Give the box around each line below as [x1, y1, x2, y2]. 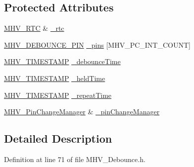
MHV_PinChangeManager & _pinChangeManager [4, 106, 160, 117]
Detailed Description [4, 131, 112, 146]
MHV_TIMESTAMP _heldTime [4, 73, 105, 83]
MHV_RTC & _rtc [4, 23, 64, 33]
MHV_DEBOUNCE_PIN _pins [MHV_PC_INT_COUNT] [4, 39, 191, 50]
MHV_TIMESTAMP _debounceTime [4, 56, 121, 67]
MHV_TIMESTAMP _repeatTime [4, 89, 112, 100]
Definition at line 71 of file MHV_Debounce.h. [4, 154, 145, 164]
